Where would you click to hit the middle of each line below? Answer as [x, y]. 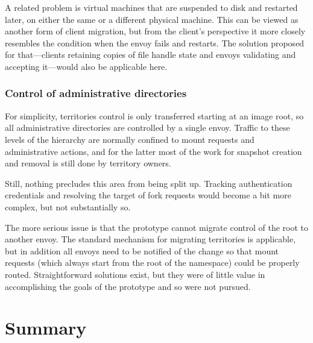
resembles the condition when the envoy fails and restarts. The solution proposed [155, 42]
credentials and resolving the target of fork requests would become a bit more [148, 195]
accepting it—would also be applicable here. [86, 66]
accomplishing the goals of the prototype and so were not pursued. [128, 286]
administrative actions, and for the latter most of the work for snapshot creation [153, 151]
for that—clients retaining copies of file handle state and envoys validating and [150, 55]
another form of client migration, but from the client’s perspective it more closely [155, 31]
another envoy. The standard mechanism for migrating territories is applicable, [150, 239]
